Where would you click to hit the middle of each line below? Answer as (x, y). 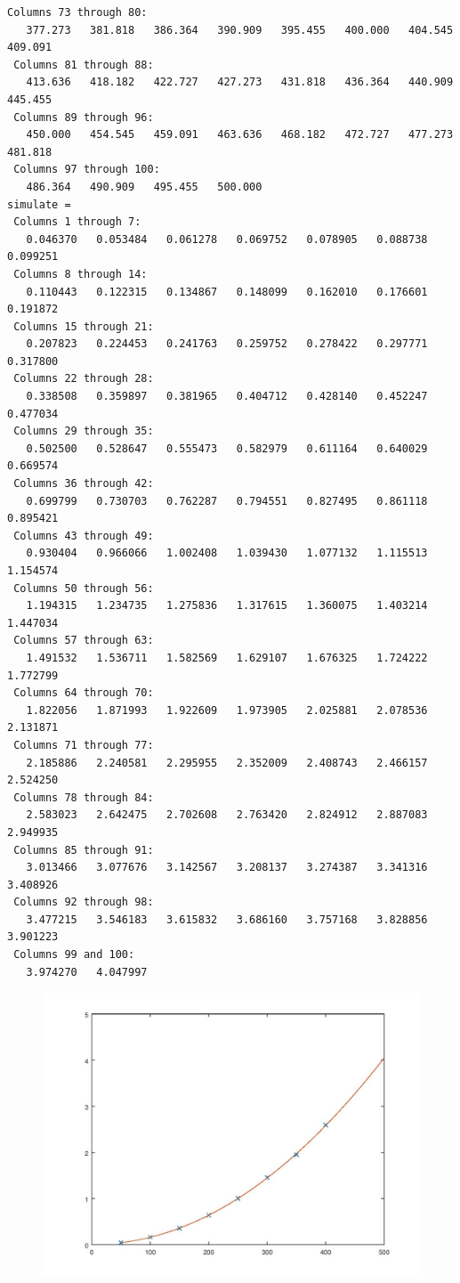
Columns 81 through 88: (84, 65)
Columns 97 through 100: (87, 170)
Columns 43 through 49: (84, 536)
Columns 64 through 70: (84, 693)
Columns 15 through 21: (84, 326)
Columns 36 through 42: (84, 484)
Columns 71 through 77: (84, 745)
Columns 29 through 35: (84, 431)
